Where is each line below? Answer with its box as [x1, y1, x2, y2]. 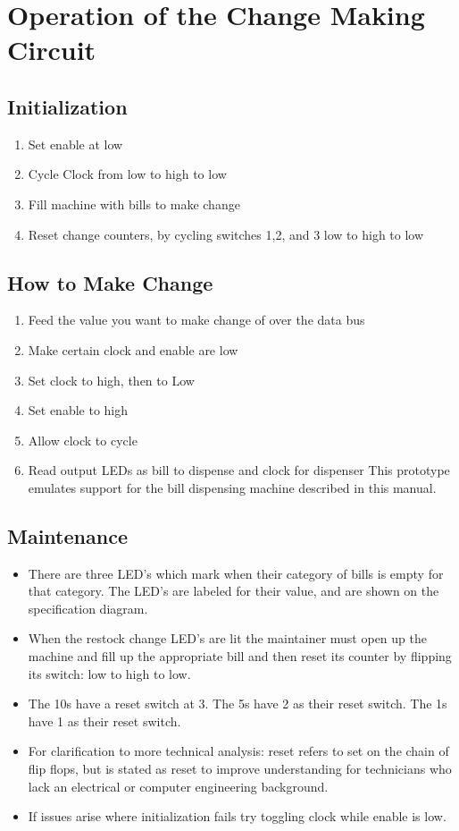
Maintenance [7, 521, 128, 549]
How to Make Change [7, 268, 213, 296]
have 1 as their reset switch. [28, 711, 181, 730]
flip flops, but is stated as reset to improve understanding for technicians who [28, 759, 452, 778]
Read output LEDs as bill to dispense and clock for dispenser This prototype [28, 461, 450, 479]
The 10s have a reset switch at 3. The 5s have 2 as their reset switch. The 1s [28, 694, 447, 713]
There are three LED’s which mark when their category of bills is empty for [28, 564, 444, 582]
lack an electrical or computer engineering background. [28, 776, 329, 795]
